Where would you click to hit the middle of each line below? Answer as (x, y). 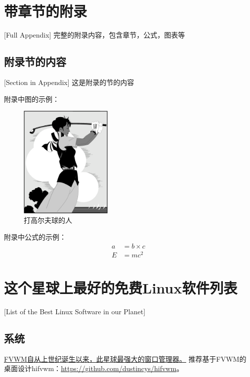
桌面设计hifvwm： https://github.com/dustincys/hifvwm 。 (94, 368)
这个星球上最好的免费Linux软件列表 (121, 287)
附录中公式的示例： (35, 237)
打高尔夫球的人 (48, 220)
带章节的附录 (46, 11)
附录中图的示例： (32, 99)
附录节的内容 (35, 62)
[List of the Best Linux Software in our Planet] (75, 311)
